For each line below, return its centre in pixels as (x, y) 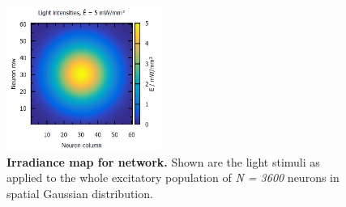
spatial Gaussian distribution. (80, 193)
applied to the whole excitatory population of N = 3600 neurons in (173, 177)
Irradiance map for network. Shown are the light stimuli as (163, 161)
